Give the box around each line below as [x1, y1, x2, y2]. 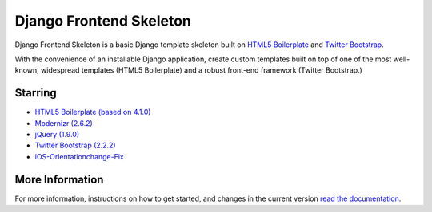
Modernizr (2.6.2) [34, 118, 94, 128]
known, [14, 65, 39, 75]
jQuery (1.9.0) [34, 130, 80, 139]
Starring [14, 86, 58, 100]
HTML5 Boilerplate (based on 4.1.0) [34, 108, 151, 117]
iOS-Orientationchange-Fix [34, 151, 124, 161]
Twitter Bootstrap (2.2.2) [34, 140, 116, 151]
